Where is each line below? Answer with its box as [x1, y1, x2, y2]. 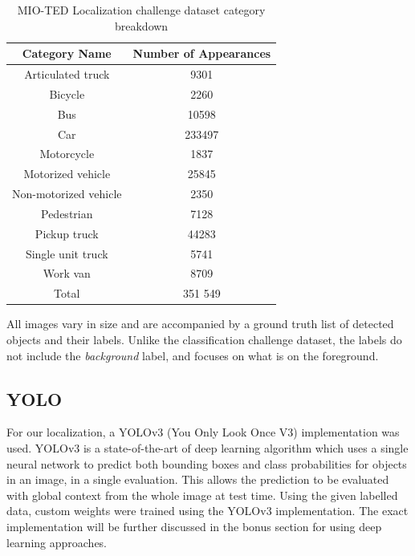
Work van [43, 265, 91, 282]
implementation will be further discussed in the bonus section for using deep [6, 517, 382, 534]
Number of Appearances [132, 45, 271, 62]
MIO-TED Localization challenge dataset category [17, 2, 266, 18]
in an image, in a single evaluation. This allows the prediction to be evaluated [6, 471, 389, 488]
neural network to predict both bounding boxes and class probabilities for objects [6, 455, 407, 472]
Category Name [22, 45, 112, 62]
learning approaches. [6, 534, 108, 550]
